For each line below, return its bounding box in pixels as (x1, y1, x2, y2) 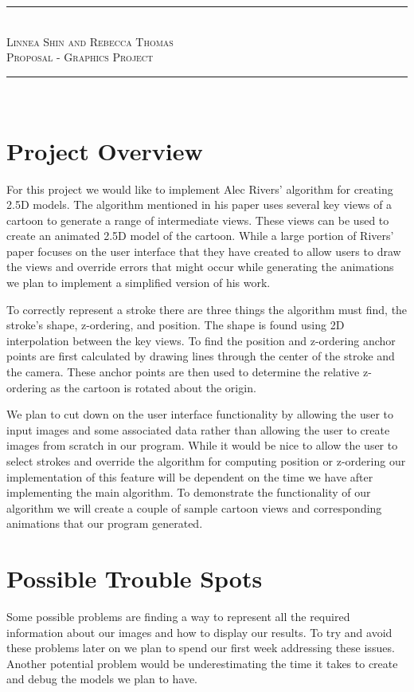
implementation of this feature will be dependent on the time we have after (6, 468, 373, 485)
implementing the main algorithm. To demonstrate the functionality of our (6, 484, 371, 501)
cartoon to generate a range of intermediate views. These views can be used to (6, 211, 389, 228)
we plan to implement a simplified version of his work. (6, 274, 271, 291)
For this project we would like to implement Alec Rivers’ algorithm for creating (6, 180, 393, 197)
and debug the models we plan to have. (6, 670, 198, 687)
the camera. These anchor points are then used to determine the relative (6, 364, 360, 380)
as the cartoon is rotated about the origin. (50, 379, 256, 395)
